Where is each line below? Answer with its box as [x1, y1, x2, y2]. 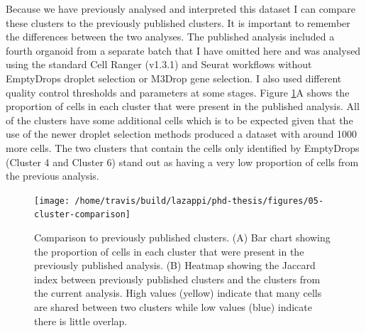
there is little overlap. [34, 313, 128, 328]
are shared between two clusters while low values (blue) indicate [34, 300, 312, 314]
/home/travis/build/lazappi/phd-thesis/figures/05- [74, 195, 324, 206]
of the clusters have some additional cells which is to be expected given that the [6, 112, 353, 127]
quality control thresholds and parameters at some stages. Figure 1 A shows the [6, 84, 350, 99]
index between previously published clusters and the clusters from [34, 271, 321, 286]
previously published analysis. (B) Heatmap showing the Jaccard [34, 258, 316, 273]
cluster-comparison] [34, 209, 131, 220]
